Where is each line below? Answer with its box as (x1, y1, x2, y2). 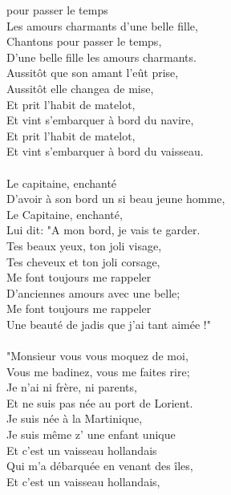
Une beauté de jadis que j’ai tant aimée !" (6, 315, 211, 332)
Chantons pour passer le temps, (6, 33, 162, 50)
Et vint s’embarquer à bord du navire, (6, 112, 194, 128)
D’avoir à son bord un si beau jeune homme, (6, 190, 225, 207)
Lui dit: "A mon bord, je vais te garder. (6, 221, 201, 238)
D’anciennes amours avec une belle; (6, 284, 180, 301)
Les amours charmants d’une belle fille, (6, 17, 198, 34)
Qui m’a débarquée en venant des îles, (6, 457, 193, 474)
